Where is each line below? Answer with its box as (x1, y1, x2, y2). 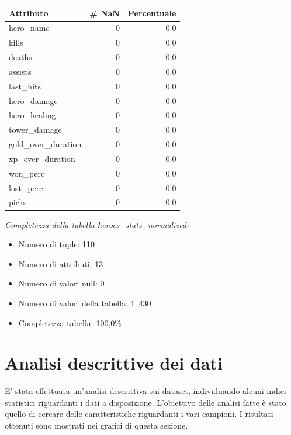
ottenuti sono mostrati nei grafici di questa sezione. (5, 419, 188, 431)
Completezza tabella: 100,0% (18, 316, 122, 329)
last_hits (9, 80, 41, 92)
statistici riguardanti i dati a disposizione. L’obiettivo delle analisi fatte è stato (5, 396, 286, 408)
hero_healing (9, 109, 56, 121)
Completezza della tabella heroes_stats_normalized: (5, 218, 189, 230)
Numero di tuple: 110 (18, 238, 95, 250)
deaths (9, 51, 32, 63)
